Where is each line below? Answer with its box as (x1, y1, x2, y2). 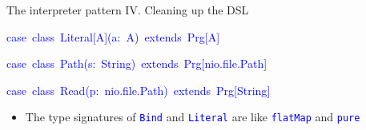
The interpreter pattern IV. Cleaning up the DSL (6, 2, 249, 18)
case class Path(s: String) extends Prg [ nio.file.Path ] (6, 55, 267, 72)
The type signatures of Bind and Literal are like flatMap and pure (25, 108, 360, 125)
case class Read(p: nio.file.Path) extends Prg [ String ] (6, 81, 271, 98)
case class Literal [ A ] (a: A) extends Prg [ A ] (6, 28, 220, 45)
